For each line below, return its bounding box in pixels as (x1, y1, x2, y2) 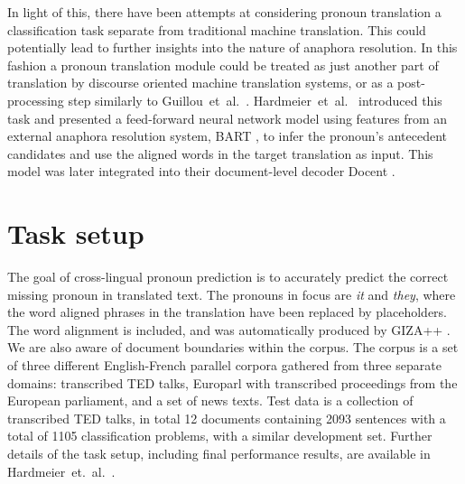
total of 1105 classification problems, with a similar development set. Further (7, 426, 432, 445)
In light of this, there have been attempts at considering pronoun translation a (7, 3, 442, 21)
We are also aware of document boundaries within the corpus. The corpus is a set (7, 338, 459, 357)
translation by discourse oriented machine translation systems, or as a (7, 73, 394, 92)
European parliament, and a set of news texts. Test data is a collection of (7, 391, 414, 410)
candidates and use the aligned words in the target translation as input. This (7, 144, 433, 163)
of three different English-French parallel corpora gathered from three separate (7, 356, 442, 375)
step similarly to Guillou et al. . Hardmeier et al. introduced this (68, 90, 442, 109)
